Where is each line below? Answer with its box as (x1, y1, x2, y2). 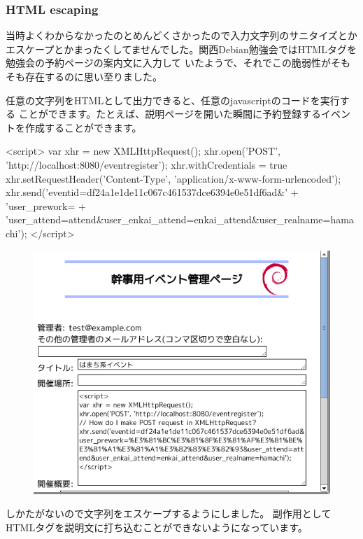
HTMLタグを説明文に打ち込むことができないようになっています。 (6, 519, 308, 534)
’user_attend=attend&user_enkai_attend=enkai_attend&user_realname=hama (6, 212, 354, 227)
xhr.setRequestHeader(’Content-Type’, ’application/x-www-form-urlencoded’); (6, 171, 341, 185)
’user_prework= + (6, 198, 86, 213)
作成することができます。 (24, 120, 142, 134)
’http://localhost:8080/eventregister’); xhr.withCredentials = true (6, 157, 287, 171)
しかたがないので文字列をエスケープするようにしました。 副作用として (6, 506, 332, 521)
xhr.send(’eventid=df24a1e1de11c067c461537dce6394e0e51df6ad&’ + (6, 185, 299, 199)
